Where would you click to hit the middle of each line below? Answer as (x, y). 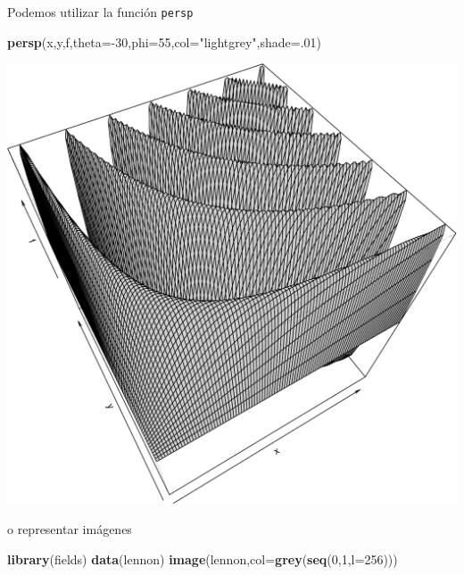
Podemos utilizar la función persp (100, 12)
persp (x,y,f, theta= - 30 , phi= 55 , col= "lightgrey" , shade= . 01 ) (165, 41)
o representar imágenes (70, 529)
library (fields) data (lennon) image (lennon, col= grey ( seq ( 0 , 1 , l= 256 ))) (203, 559)
